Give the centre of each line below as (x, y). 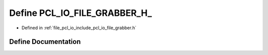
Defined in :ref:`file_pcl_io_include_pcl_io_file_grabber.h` (79, 28)
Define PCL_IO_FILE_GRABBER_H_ (81, 13)
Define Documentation (45, 42)
